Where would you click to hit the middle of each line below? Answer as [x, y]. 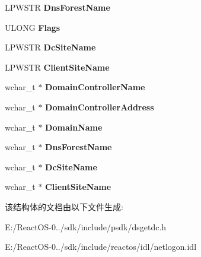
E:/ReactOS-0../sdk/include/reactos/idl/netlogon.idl [101, 247]
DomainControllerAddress [100, 107]
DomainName [74, 127]
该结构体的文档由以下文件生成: [64, 206]
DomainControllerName [95, 87]
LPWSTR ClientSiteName [57, 67]
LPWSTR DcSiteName [50, 47]
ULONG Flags [33, 27]
